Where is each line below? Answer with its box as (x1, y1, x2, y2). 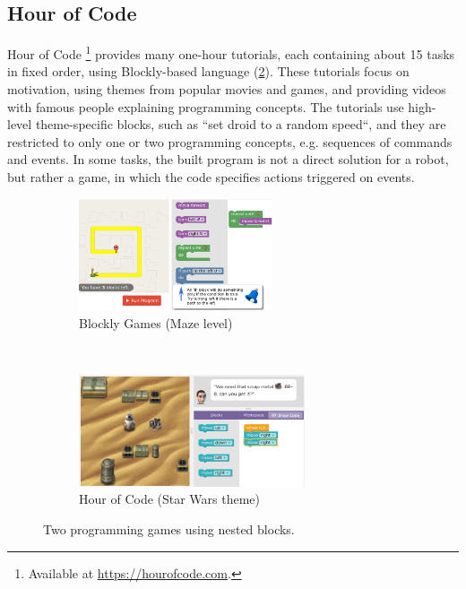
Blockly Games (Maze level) (79, 313, 233, 332)
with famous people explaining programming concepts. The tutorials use (7, 97, 404, 116)
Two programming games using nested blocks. (43, 520, 295, 539)
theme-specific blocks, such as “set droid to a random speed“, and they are (35, 115, 446, 134)
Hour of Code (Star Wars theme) (79, 489, 261, 508)
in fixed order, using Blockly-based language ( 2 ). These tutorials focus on (7, 62, 410, 81)
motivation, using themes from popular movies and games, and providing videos (7, 80, 446, 99)
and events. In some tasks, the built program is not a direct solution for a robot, (7, 150, 449, 169)
